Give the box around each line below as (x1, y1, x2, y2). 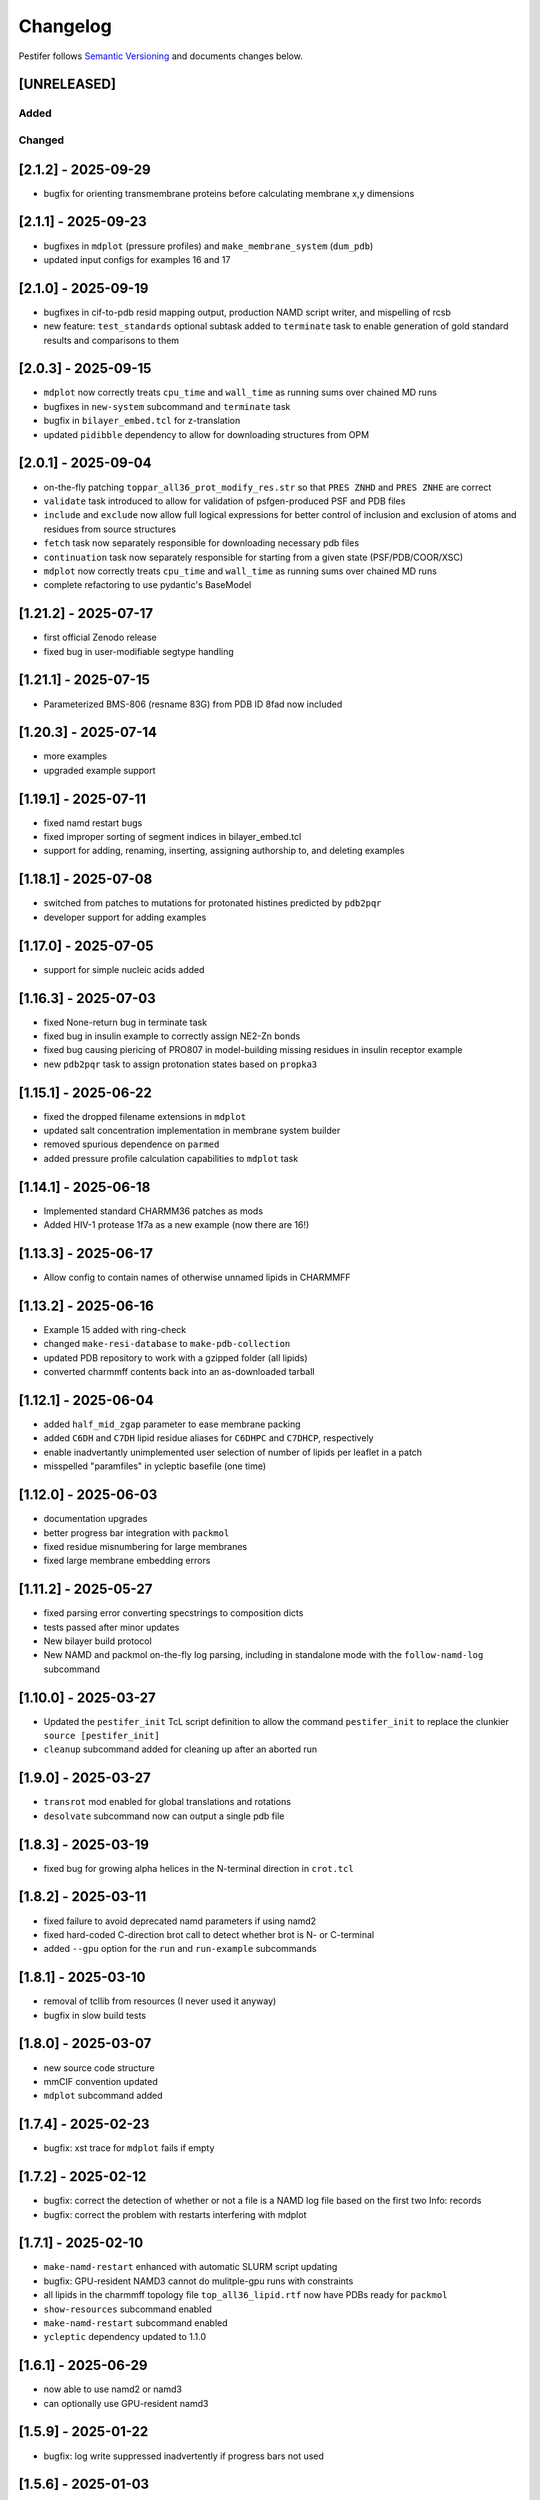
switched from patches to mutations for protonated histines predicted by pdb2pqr (43, 897, 382, 909)
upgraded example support (43, 764, 156, 776)
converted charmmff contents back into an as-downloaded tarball (43, 1366, 315, 1378)
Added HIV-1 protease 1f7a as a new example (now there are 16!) (43, 1219, 310, 1231)
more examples (43, 750, 107, 762)
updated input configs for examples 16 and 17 (43, 253, 231, 265)
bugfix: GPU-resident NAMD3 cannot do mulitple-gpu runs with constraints (43, 2275, 354, 2287)
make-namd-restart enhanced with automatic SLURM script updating (43, 2261, 338, 2273)
